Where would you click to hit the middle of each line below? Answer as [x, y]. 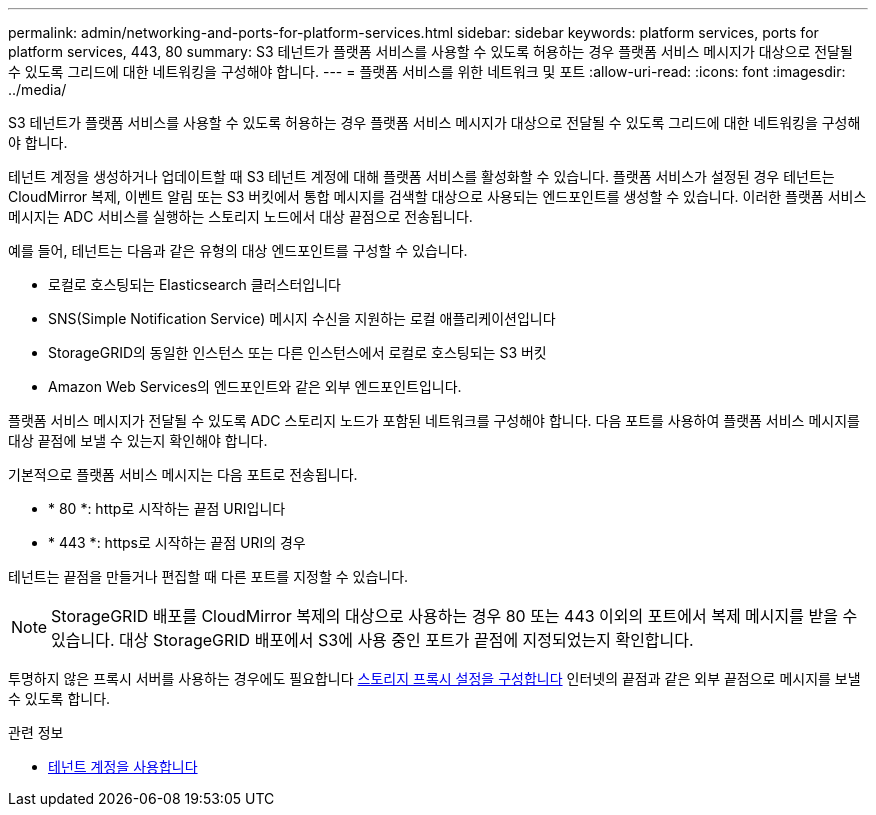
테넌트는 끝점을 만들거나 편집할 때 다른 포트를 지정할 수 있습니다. [208, 576]
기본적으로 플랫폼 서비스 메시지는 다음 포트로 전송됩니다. [183, 474]
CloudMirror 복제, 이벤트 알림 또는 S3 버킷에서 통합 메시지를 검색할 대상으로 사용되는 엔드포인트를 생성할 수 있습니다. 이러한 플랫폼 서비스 [437, 196]
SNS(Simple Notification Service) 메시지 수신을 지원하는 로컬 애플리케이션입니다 [302, 318]
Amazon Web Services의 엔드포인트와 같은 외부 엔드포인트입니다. [255, 386]
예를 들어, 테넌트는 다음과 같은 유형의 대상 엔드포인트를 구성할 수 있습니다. [238, 250]
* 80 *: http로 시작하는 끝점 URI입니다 [167, 508]
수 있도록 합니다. [59, 698]
